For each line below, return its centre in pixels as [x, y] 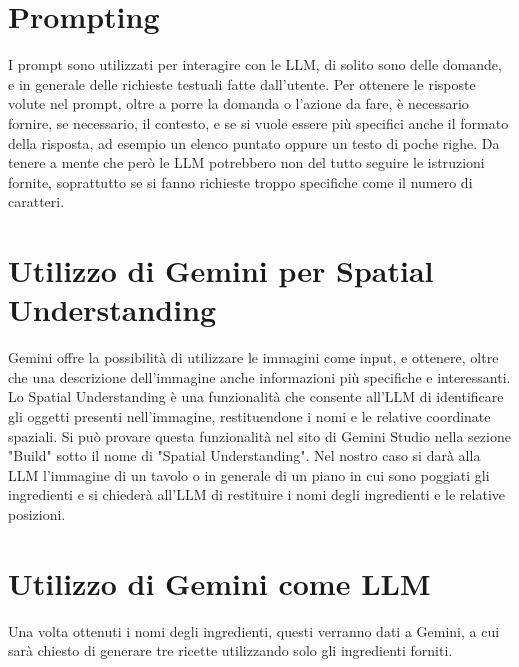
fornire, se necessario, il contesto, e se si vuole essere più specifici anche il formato [258, 122]
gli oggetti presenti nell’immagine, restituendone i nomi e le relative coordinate [249, 415]
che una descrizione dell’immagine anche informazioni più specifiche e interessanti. [259, 376]
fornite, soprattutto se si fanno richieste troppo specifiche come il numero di [240, 181]
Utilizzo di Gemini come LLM [219, 582]
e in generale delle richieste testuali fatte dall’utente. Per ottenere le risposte [242, 83]
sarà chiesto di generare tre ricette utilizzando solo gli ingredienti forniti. [230, 650]
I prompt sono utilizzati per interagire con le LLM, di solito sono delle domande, [255, 64]
